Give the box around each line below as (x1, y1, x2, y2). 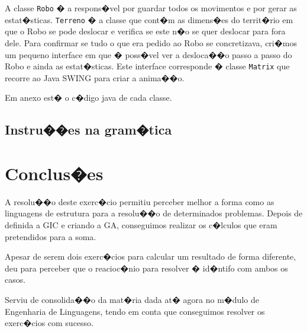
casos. (5, 273, 26, 286)
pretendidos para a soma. (5, 230, 96, 242)
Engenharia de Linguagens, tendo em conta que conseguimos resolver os (5, 305, 265, 317)
